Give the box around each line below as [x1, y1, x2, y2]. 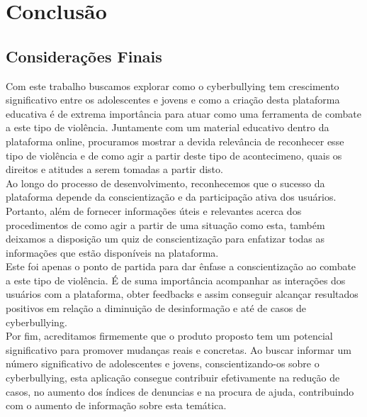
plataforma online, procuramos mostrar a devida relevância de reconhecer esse [6, 133, 344, 148]
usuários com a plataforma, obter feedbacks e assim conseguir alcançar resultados [6, 287, 358, 301]
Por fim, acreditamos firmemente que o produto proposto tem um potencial [6, 328, 333, 343]
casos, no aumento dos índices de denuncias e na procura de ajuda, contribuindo [6, 384, 354, 399]
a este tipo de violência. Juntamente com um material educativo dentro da [6, 120, 329, 135]
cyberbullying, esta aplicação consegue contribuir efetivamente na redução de [6, 370, 340, 385]
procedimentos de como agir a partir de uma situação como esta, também [6, 217, 325, 232]
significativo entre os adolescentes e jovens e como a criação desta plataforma [6, 92, 340, 107]
